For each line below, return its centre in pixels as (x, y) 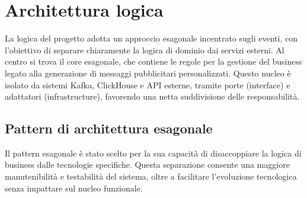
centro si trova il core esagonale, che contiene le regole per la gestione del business (153, 61)
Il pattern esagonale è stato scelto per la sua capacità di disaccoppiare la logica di (153, 153)
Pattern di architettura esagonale (109, 128)
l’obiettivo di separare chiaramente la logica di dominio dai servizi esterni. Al (145, 49)
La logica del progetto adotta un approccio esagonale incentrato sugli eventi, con (151, 38)
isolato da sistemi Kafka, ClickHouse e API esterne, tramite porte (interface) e (148, 84)
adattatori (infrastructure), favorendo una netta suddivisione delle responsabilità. (152, 96)
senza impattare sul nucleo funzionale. (74, 188)
